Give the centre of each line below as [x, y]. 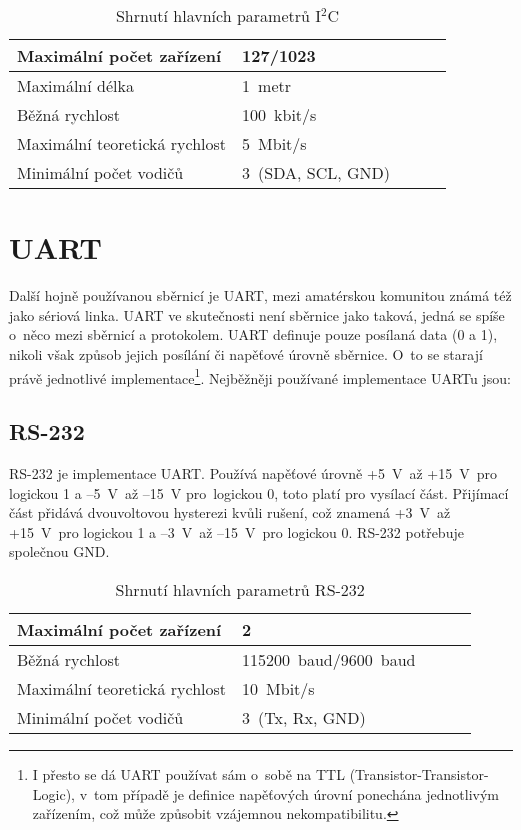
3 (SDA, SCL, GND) [316, 172]
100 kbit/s [279, 114]
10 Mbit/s [278, 688]
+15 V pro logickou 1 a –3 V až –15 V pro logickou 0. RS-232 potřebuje [236, 531]
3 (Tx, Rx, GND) [304, 717]
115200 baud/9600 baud [329, 659]
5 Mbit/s [274, 143]
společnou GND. [59, 551]
